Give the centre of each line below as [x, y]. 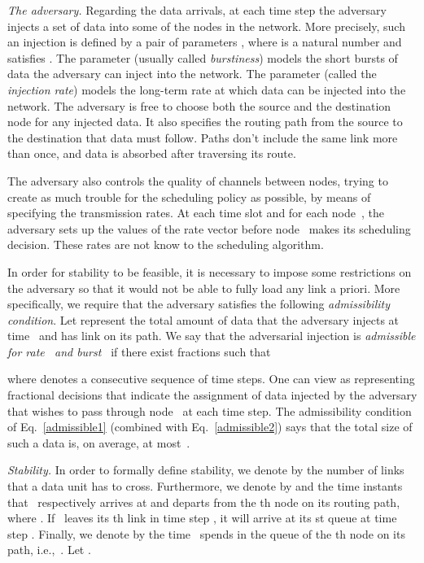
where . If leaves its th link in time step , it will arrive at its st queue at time [202, 518]
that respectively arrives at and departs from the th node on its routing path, [204, 502]
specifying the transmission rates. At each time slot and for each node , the [196, 213]
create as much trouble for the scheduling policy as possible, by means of [189, 196]
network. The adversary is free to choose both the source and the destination [199, 105]
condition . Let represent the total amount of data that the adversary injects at [203, 319]
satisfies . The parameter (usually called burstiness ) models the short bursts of [203, 57]
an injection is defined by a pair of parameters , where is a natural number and [205, 42]
